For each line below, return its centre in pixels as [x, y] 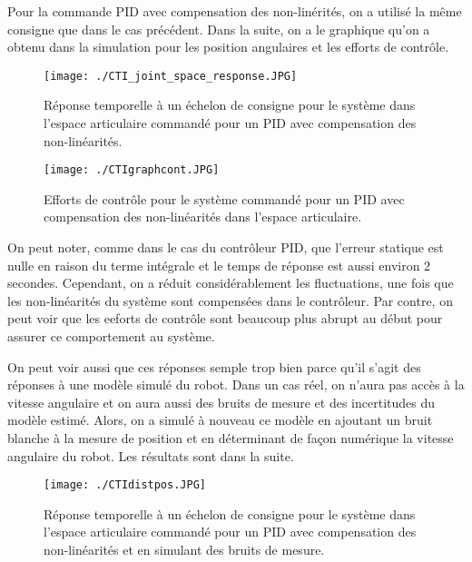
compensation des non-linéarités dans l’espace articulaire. [203, 217]
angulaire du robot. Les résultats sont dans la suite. [151, 455]
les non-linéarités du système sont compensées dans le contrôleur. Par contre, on [230, 300]
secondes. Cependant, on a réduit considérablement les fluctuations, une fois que [231, 283]
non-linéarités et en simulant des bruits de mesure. [184, 550]
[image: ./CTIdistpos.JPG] [125, 485]
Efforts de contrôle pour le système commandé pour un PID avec [224, 198]
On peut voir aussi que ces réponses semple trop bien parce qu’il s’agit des [214, 366]
